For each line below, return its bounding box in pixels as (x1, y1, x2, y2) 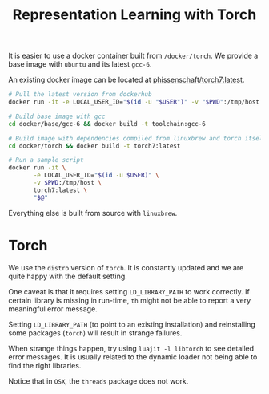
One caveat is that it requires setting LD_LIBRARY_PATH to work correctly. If (8, 286, 250, 296)
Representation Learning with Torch (12, 6, 257, 24)
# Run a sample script (8, 156, 84, 165)
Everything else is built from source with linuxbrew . (8, 208, 178, 217)
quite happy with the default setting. (8, 271, 128, 281)
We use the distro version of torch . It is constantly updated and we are (8, 262, 244, 272)
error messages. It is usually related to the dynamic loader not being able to (8, 351, 258, 362)
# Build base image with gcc (8, 112, 106, 120)
